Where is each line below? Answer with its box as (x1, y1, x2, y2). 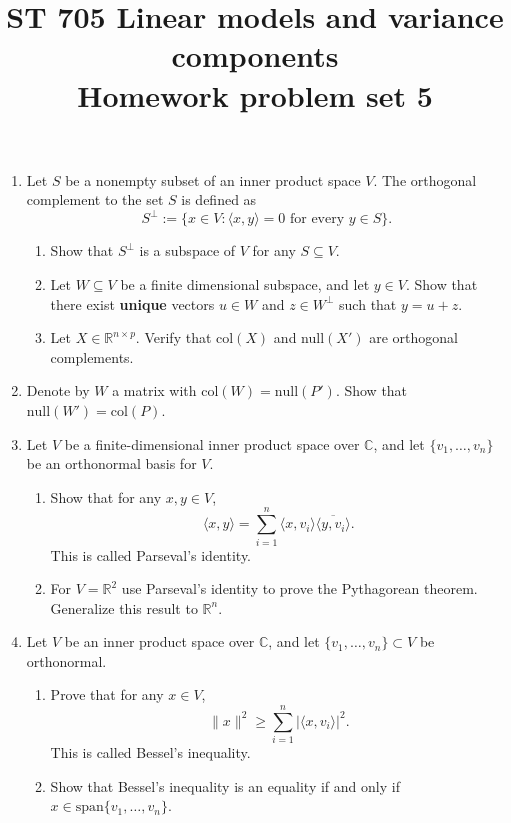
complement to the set (26, 189, 164, 210)
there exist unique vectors (50, 293, 215, 314)
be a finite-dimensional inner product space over (64, 433, 360, 454)
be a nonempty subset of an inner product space (65, 169, 361, 190)
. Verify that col (135, 327, 234, 348)
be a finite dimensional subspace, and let (120, 274, 370, 295)
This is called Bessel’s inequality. (50, 742, 251, 763)
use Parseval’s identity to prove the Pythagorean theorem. (121, 578, 478, 599)
